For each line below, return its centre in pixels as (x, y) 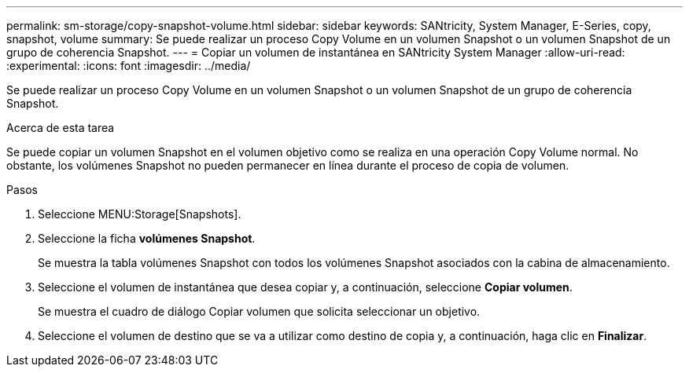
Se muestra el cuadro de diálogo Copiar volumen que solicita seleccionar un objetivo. (259, 311)
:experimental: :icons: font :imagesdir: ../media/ (129, 66)
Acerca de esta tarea (61, 128)
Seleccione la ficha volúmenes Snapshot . (147, 238)
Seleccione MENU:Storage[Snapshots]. (140, 214)
